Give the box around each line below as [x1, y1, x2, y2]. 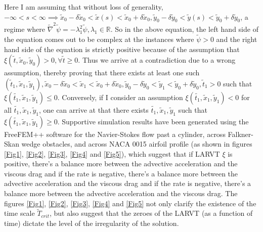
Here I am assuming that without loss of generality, [4, 2, 163, 12]
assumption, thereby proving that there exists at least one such [4, 67, 200, 78]
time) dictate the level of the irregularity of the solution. [4, 218, 179, 228]
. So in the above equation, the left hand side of [110, 24, 258, 34]
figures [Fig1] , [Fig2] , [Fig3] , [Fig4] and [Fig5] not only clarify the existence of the [4, 198, 256, 208]
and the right [216, 33, 257, 44]
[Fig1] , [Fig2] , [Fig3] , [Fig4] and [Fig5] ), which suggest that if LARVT [4, 148, 220, 159]
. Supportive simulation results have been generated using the [57, 116, 249, 126]
